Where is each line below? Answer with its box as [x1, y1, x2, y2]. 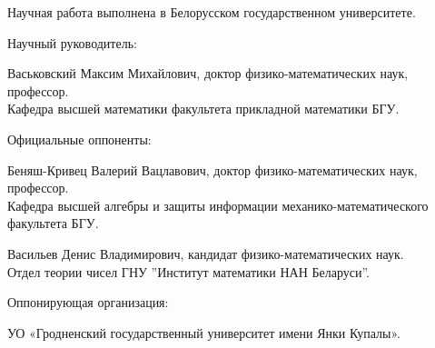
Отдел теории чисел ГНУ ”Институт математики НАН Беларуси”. [7, 262, 370, 281]
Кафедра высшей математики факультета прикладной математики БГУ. [7, 99, 400, 118]
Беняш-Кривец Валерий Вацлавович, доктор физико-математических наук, [7, 160, 418, 179]
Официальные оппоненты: [7, 129, 152, 148]
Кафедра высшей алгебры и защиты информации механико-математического [7, 195, 429, 214]
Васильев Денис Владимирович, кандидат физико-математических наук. [7, 244, 404, 263]
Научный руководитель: [7, 33, 137, 52]
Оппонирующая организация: [7, 293, 169, 312]
